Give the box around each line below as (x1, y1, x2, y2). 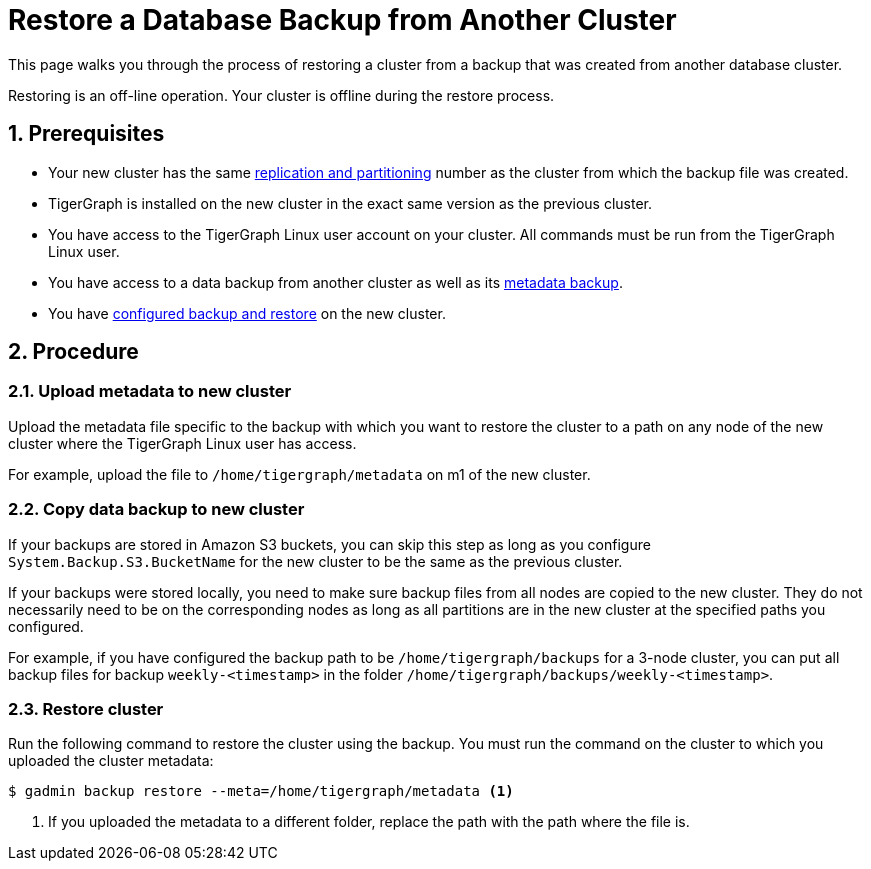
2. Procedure (8, 339, 139, 365)
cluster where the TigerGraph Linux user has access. (8, 434, 357, 452)
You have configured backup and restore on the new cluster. (48, 304, 446, 322)
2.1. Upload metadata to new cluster (8, 381, 292, 402)
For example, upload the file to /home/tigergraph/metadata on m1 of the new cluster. (8, 465, 591, 483)
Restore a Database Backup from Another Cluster (8, 3, 677, 37)
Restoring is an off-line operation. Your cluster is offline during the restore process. (8, 86, 555, 104)
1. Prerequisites (8, 121, 165, 147)
